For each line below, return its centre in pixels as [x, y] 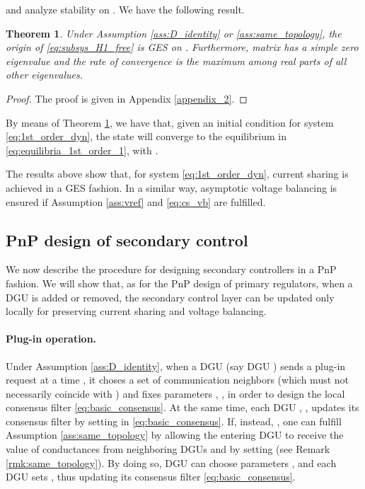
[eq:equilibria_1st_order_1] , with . [82, 150]
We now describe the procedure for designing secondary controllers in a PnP [171, 269]
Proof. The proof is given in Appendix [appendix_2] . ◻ [127, 98]
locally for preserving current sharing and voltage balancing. [136, 311]
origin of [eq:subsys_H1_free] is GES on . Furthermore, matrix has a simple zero [182, 47]
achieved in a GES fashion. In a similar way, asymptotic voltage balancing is [172, 187]
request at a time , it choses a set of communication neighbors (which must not [178, 380]
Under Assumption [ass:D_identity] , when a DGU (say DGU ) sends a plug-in [176, 366]
